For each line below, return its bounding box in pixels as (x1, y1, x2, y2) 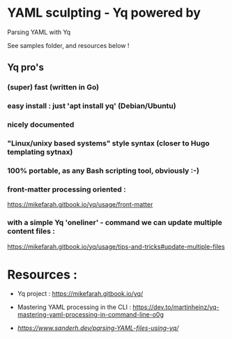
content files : (7, 226, 56, 236)
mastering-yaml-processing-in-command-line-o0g (17, 310, 164, 319)
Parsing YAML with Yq (7, 28, 71, 36)
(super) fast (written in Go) (7, 82, 100, 92)
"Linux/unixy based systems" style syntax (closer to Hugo (7, 139, 210, 148)
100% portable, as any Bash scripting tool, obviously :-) (7, 166, 200, 175)
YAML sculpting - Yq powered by (7, 5, 201, 21)
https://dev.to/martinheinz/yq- (132, 303, 219, 311)
